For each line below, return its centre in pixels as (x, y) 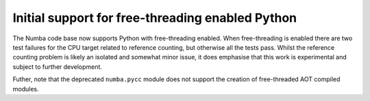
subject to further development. (58, 67)
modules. (26, 89)
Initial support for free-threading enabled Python (155, 18)
